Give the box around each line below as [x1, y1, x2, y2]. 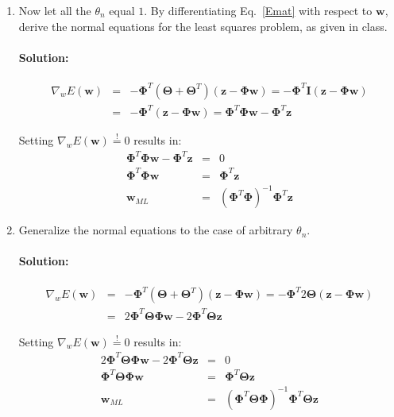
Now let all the [18, 2, 91, 18]
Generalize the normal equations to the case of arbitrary [18, 222, 293, 238]
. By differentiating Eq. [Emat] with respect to [144, 2, 373, 18]
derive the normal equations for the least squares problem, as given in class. [18, 17, 388, 34]
